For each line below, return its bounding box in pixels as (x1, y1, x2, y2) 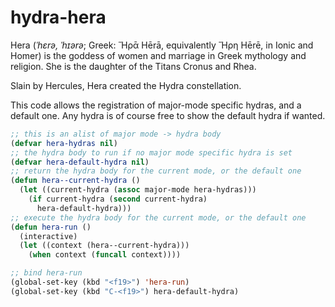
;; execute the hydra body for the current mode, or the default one (10, 212, 307, 223)
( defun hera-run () (10, 222, 92, 232)
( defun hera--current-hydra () (10, 176, 141, 186)
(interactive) (19, 231, 78, 241)
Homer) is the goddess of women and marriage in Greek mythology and (10, 49, 307, 61)
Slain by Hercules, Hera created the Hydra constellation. (10, 79, 242, 91)
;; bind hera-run (10, 268, 83, 278)
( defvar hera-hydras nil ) (10, 138, 118, 148)
